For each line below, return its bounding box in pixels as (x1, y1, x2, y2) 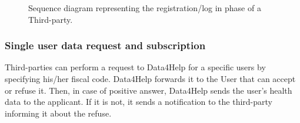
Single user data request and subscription (5, 38, 206, 53)
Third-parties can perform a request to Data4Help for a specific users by (5, 61, 266, 73)
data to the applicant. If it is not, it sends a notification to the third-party (5, 95, 272, 108)
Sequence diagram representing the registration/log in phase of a (28, 2, 261, 13)
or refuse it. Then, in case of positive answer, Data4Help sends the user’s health (5, 84, 292, 96)
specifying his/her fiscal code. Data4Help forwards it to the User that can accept (5, 73, 296, 84)
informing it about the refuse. (5, 107, 112, 119)
